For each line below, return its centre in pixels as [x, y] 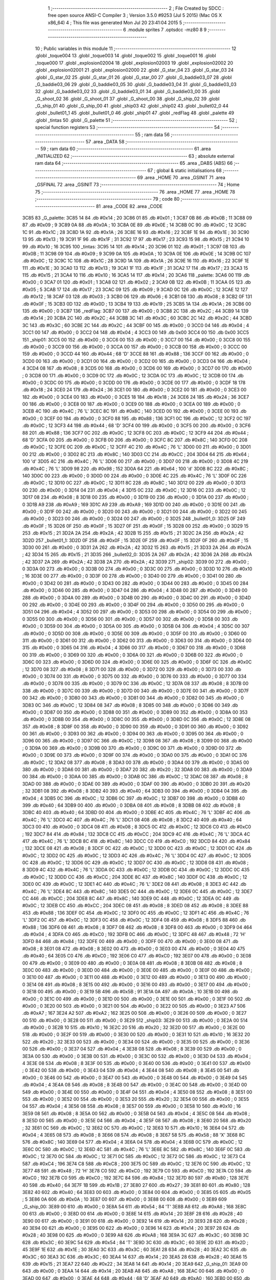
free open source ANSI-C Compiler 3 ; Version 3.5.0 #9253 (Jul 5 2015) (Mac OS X [135, 15]
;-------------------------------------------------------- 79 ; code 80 [107, 199]
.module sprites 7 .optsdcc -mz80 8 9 [167, 30]
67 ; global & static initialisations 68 [185, 170]
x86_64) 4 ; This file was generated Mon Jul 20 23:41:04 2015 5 [115, 23]
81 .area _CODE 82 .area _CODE [129, 206]
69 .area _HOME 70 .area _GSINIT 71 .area [181, 177]
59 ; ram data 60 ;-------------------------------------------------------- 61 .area [125, 149]
